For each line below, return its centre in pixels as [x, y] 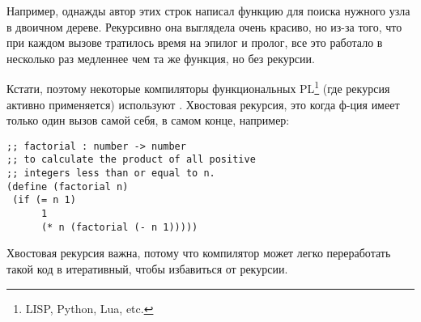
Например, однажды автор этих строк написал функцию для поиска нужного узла [208, 11]
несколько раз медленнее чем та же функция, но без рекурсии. [161, 58]
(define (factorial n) [68, 186]
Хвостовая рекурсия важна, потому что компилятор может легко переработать [199, 253]
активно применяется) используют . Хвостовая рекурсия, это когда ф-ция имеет [203, 104]
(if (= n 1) [44, 200]
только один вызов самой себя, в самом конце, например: [148, 120]
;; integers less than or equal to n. [111, 174]
